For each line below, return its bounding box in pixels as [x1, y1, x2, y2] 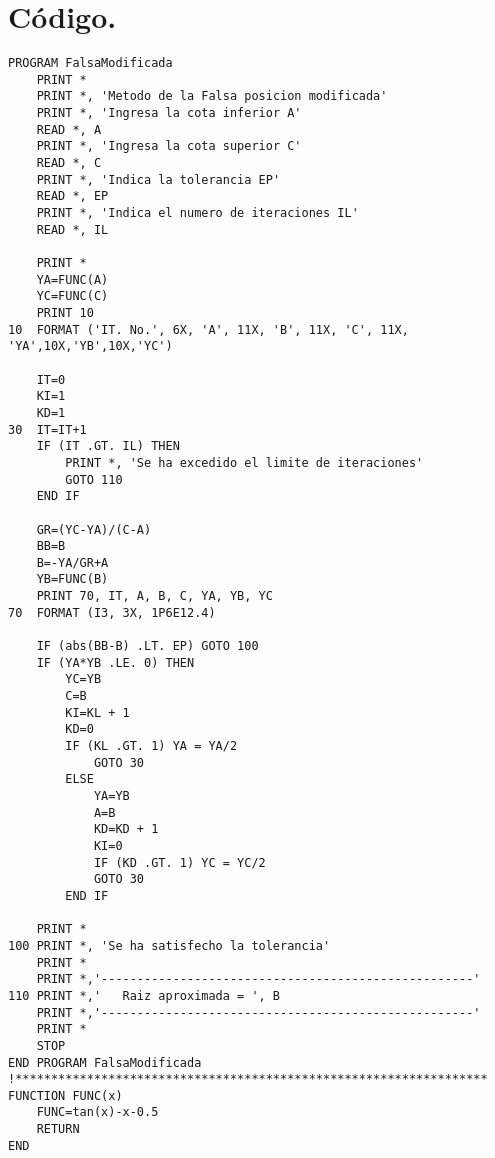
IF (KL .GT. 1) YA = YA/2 [65, 739, 238, 754]
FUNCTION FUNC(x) [8, 1088, 123, 1103]
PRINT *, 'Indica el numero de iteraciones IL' [36, 206, 359, 221]
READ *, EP [36, 189, 109, 204]
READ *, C [36, 156, 102, 171]
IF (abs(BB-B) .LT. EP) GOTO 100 [36, 639, 259, 654]
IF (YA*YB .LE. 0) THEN [36, 655, 195, 670]
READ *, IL [36, 222, 109, 237]
